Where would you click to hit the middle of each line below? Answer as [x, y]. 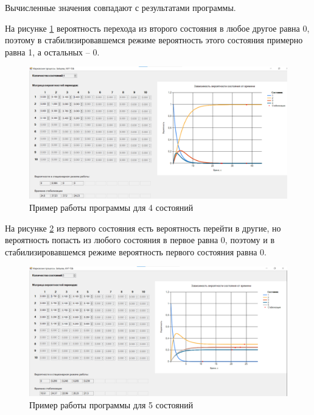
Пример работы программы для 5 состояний [111, 404]
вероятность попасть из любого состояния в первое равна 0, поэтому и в [140, 240]
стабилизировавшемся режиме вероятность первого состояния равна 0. [136, 251]
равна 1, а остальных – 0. [52, 51]
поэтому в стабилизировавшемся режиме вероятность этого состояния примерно [154, 40]
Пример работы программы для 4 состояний [111, 207]
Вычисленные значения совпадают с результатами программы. [120, 7]
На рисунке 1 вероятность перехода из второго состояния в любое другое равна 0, [157, 28]
